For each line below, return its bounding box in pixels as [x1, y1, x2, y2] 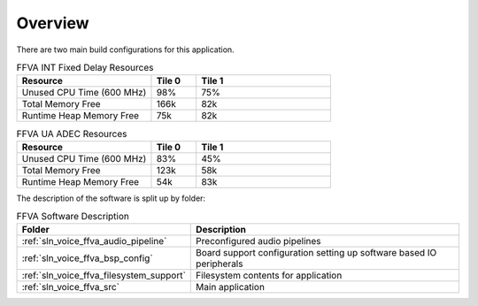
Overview [16, 13, 89, 33]
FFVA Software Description [16, 210, 130, 223]
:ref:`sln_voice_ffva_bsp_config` [21, 252, 154, 264]
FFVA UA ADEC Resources [16, 127, 127, 140]
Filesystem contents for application [196, 270, 343, 282]
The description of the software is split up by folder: [16, 193, 206, 203]
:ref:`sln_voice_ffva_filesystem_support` [21, 270, 186, 282]
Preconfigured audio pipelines [196, 235, 322, 248]
